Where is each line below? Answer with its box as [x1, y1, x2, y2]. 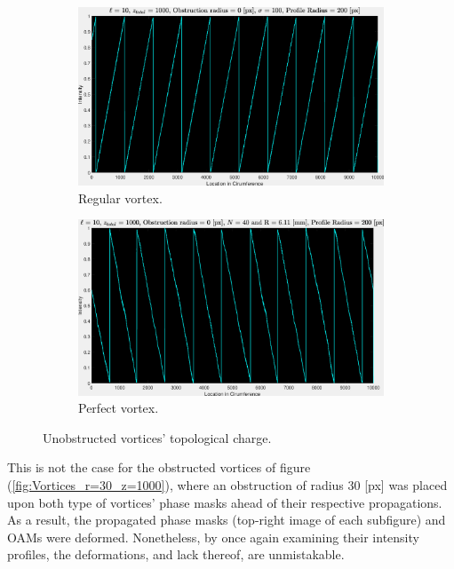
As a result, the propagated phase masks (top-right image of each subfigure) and [7, 510, 446, 529]
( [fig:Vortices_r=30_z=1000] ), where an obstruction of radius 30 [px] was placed [7, 475, 448, 494]
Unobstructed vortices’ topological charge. [43, 428, 272, 447]
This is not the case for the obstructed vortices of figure [7, 458, 311, 477]
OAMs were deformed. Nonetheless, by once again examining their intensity [7, 527, 419, 546]
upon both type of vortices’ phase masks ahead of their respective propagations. [7, 493, 442, 511]
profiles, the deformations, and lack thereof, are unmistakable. [7, 545, 345, 564]
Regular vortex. [78, 188, 163, 207]
